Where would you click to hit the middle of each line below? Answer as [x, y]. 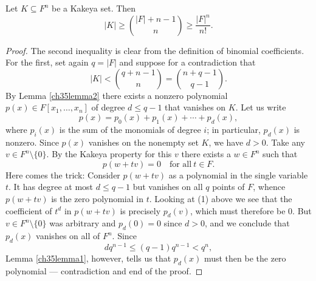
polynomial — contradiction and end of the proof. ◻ [104, 270]
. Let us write [261, 107]
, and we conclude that [247, 223]
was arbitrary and [83, 223]
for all [180, 164]
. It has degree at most [51, 187]
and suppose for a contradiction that [187, 62]
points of [228, 187]
